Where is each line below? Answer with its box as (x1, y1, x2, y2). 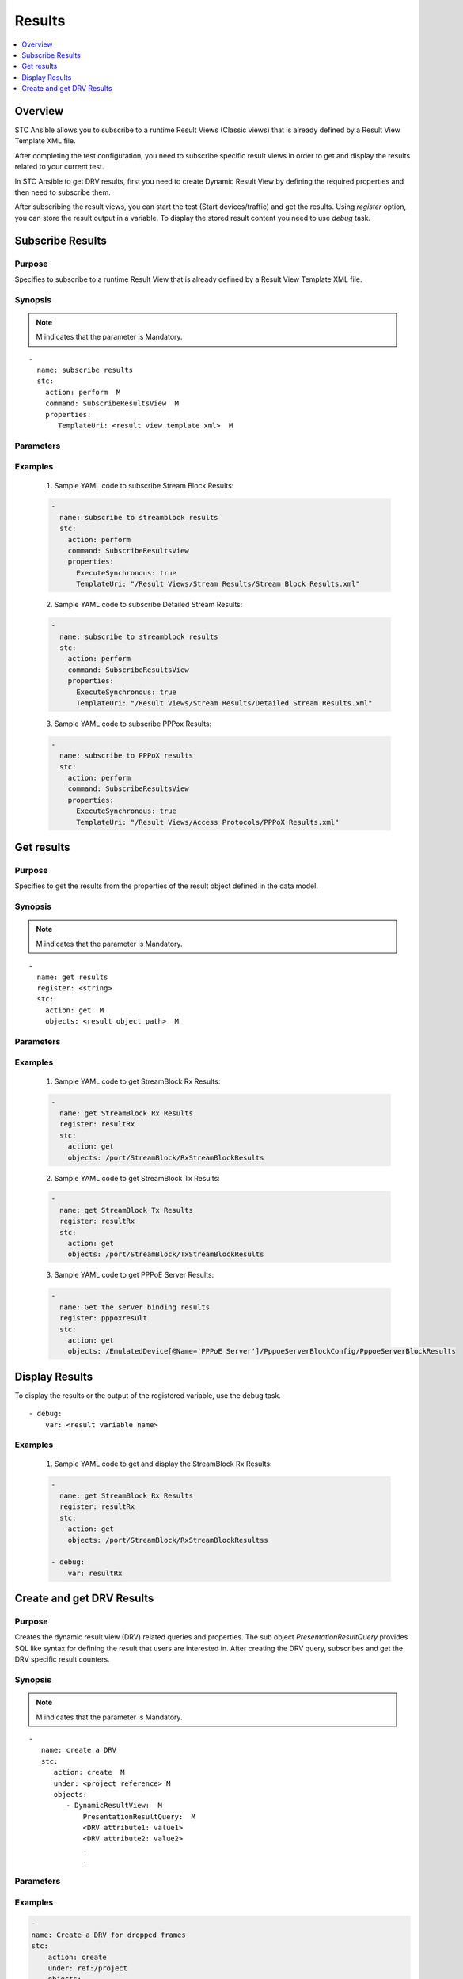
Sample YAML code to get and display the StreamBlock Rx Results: (54, 1459, 272, 1468)
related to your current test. (14, 162, 104, 172)
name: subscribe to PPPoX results (59, 751, 194, 760)
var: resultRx (67, 1568, 123, 1578)
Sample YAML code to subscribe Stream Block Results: (54, 481, 234, 490)
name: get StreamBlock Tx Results (59, 1206, 194, 1214)
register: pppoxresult (59, 1314, 148, 1323)
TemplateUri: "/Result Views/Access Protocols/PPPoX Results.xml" (76, 818, 340, 826)
